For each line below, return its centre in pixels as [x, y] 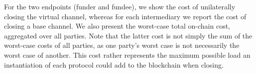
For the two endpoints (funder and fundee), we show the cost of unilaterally [120, 6]
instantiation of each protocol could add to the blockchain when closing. [114, 64]
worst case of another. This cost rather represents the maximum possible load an [127, 55]
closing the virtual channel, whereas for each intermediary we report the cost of [125, 16]
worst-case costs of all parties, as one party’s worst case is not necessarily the [122, 45]
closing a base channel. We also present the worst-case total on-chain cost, [117, 26]
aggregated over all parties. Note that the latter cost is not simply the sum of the [128, 35]
